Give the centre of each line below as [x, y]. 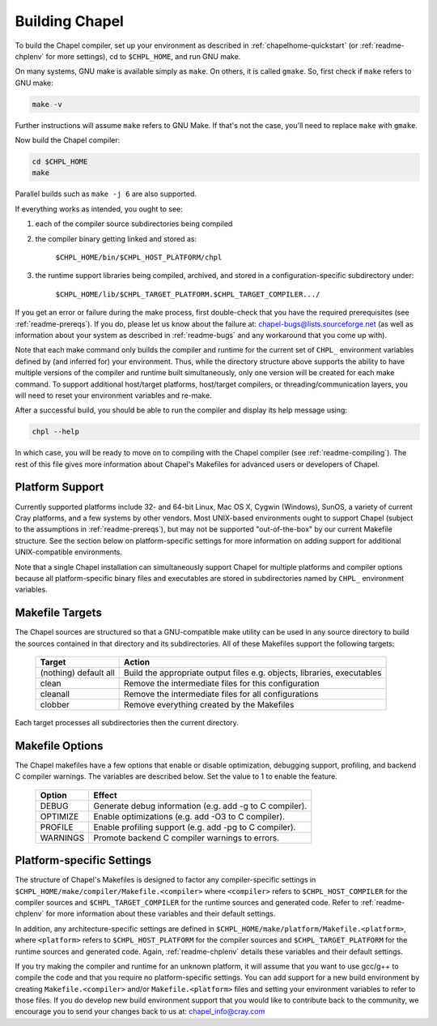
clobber [55, 704]
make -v [47, 104]
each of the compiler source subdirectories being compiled [134, 224]
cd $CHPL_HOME [60, 162]
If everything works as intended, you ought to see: [99, 209]
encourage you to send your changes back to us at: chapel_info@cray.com [140, 1011]
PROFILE [57, 827]
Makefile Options [59, 746]
